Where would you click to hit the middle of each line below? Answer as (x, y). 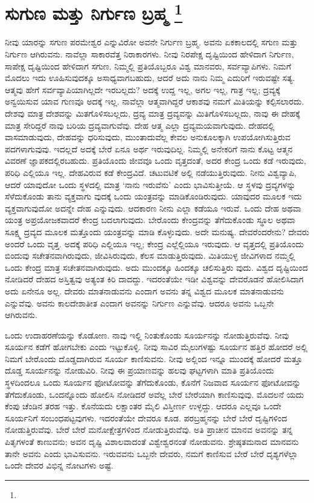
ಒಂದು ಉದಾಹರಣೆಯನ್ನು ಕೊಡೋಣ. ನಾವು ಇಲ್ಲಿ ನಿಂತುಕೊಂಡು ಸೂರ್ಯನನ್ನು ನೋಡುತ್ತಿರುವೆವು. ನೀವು (147, 335)
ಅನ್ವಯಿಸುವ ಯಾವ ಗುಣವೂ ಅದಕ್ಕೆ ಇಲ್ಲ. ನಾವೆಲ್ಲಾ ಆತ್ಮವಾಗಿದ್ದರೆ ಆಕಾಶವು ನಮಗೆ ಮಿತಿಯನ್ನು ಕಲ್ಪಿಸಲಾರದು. (155, 101)
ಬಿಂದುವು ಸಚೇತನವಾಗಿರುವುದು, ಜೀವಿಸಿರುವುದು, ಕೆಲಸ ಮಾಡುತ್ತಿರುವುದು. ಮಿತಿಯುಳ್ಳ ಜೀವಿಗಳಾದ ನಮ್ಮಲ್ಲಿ (150, 255)
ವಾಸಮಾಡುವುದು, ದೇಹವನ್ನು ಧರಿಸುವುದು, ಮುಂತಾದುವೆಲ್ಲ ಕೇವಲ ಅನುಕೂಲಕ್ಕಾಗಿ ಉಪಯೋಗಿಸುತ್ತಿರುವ (148, 137)
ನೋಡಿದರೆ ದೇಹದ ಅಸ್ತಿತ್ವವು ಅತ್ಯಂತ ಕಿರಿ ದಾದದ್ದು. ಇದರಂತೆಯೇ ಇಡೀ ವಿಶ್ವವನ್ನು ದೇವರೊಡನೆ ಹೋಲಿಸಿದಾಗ (154, 279)
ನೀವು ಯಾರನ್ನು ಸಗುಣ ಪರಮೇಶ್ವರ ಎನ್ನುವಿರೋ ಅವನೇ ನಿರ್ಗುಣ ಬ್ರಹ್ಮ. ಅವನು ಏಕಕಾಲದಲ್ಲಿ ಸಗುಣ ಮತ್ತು (151, 42)
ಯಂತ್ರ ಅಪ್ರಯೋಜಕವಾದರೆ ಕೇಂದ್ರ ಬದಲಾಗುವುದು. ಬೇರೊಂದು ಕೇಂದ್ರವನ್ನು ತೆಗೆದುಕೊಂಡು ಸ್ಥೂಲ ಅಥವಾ (150, 220)
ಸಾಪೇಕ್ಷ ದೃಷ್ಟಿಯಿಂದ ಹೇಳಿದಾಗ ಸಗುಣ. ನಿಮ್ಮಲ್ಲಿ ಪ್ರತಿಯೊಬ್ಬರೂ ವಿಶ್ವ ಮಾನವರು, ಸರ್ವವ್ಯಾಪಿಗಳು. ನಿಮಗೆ (148, 66)
